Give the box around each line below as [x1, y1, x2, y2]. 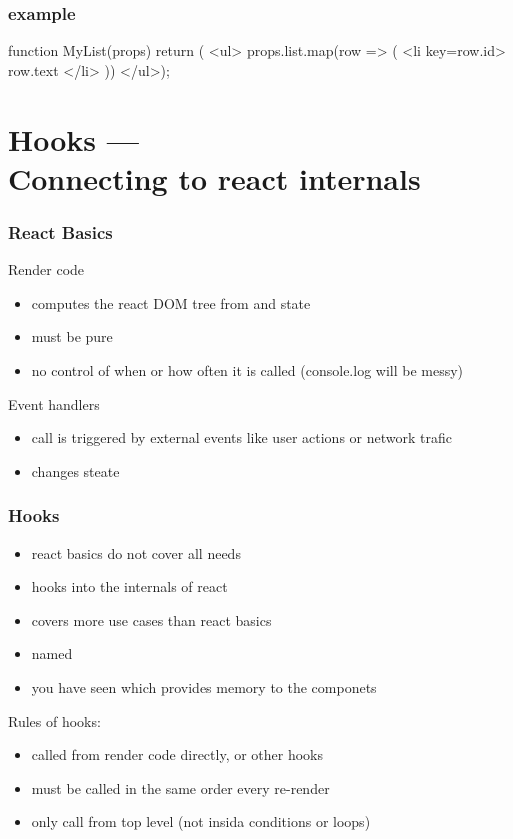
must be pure [31, 326, 113, 347]
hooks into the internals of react [31, 576, 228, 597]
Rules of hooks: [8, 710, 101, 731]
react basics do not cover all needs [31, 542, 241, 563]
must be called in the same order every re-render [31, 777, 330, 798]
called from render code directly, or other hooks [31, 744, 324, 765]
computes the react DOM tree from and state [31, 292, 311, 313]
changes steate [31, 460, 120, 481]
